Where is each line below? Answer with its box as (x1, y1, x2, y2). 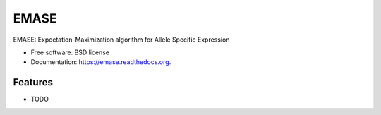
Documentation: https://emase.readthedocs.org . (30, 58, 171, 66)
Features (13, 76, 53, 88)
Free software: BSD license (30, 48, 109, 56)
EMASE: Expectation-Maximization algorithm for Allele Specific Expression (13, 35, 230, 44)
